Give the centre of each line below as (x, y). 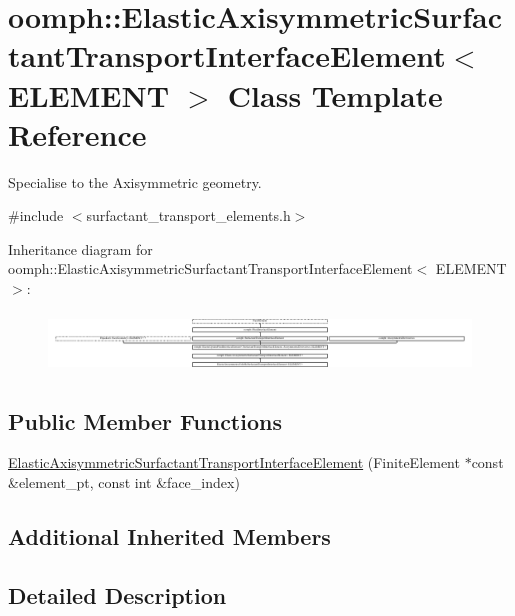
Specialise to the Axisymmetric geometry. (135, 181)
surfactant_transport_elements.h (188, 215)
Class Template (335, 94)
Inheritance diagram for (80, 248)
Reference (77, 133)
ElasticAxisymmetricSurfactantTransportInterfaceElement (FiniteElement (234, 462)
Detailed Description (117, 594)
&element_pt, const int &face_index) (124, 482)
